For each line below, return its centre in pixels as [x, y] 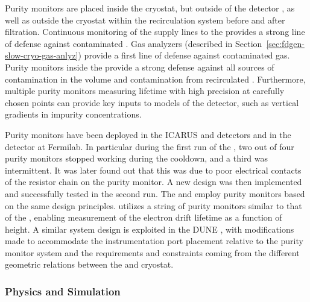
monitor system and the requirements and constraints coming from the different [152, 252]
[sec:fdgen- [285, 43]
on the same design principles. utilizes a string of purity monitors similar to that [153, 205]
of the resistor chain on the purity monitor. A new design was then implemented [153, 182]
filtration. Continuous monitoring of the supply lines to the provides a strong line [155, 32]
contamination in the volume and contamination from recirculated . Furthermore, [155, 79]
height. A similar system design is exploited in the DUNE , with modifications [150, 229]
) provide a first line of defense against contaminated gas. [184, 55]
